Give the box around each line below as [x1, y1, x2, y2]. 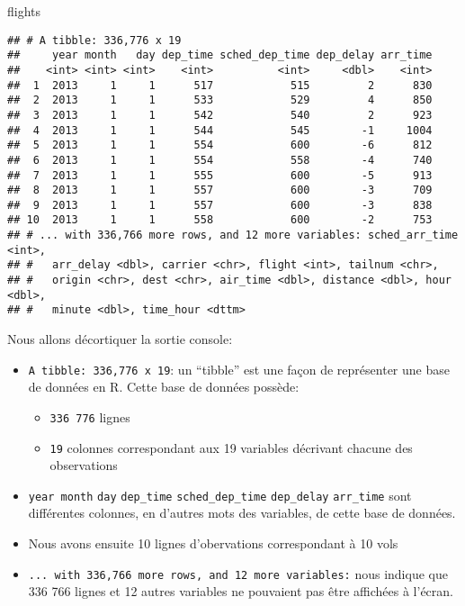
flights [7, 2, 41, 20]
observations [49, 456, 118, 475]
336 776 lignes [49, 407, 130, 426]
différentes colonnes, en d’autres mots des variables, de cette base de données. [28, 503, 456, 522]
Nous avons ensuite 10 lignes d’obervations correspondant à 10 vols [28, 534, 398, 553]
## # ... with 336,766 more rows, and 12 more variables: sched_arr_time [7, 229, 459, 242]
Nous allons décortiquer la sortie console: [7, 330, 233, 348]
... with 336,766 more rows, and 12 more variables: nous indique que [28, 564, 448, 583]
